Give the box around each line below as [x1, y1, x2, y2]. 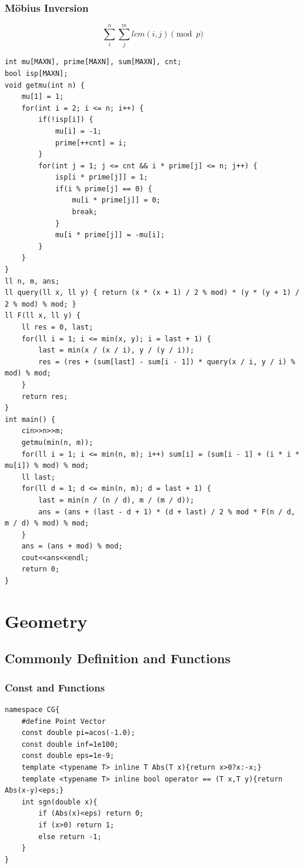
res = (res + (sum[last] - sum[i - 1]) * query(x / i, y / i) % [38, 357, 295, 366]
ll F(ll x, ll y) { [5, 311, 81, 320]
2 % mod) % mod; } [5, 300, 76, 308]
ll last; [21, 473, 55, 481]
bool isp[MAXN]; [5, 69, 68, 78]
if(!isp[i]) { [38, 115, 93, 124]
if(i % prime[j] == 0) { [55, 184, 152, 193]
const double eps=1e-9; [21, 751, 115, 760]
